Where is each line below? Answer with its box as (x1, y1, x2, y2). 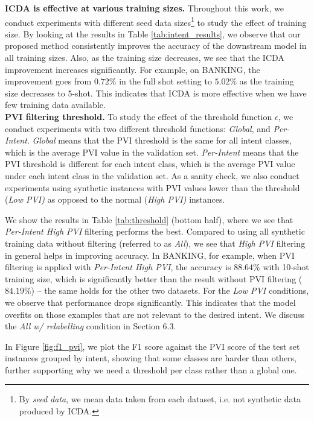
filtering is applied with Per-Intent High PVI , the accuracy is (5, 261, 231, 273)
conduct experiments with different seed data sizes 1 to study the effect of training (5, 14, 307, 28)
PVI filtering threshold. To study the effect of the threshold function (5, 110, 272, 122)
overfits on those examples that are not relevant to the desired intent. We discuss (5, 308, 305, 320)
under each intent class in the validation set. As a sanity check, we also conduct (5, 169, 300, 182)
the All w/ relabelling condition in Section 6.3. (5, 320, 176, 332)
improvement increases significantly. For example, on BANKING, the (5, 63, 260, 75)
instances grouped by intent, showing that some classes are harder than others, (5, 352, 297, 364)
